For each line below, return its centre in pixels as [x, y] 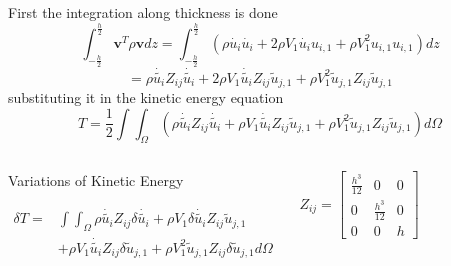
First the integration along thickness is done [143, 12]
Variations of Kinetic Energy [96, 180]
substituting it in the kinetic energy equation [146, 97]
